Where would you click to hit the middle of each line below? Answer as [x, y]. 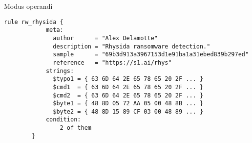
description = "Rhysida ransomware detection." [132, 46]
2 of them [75, 128]
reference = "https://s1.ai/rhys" [112, 62]
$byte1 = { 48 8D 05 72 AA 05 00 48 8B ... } [128, 104]
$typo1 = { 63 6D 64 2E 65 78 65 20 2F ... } [128, 79]
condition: [63, 120]
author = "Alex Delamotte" [105, 38]
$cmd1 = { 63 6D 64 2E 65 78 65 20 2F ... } [128, 87]
